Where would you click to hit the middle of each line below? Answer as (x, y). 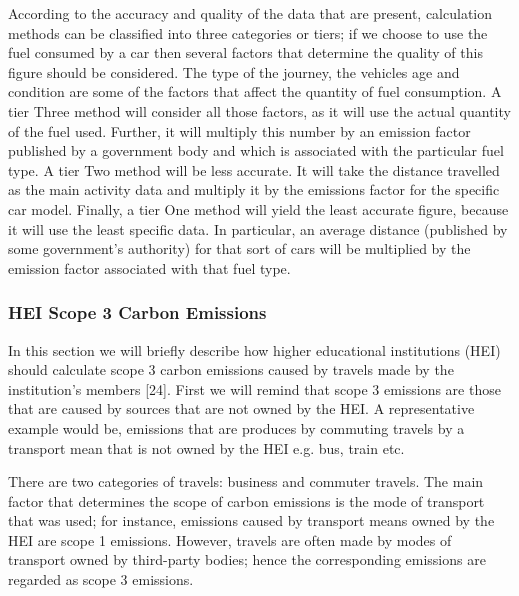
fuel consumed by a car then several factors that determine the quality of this (245, 52)
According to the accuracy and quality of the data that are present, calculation (250, 13)
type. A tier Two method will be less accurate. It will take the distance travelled (254, 169)
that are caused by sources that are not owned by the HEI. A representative (241, 408)
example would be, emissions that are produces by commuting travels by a (236, 427)
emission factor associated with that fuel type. (149, 267)
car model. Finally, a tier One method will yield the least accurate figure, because (258, 208)
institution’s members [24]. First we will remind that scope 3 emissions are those (254, 388)
